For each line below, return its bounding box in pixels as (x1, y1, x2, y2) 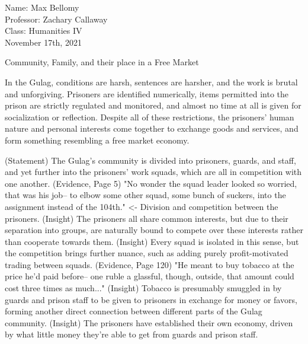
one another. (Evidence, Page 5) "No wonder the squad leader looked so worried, (5, 177, 297, 189)
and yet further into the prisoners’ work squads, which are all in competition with (5, 165, 302, 178)
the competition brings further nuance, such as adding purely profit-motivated (5, 247, 288, 259)
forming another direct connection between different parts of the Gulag (5, 305, 262, 317)
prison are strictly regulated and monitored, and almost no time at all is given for (5, 99, 301, 112)
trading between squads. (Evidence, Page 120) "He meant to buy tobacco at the (5, 258, 294, 270)
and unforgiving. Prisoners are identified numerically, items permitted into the (5, 87, 289, 100)
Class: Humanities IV (5, 24, 82, 37)
